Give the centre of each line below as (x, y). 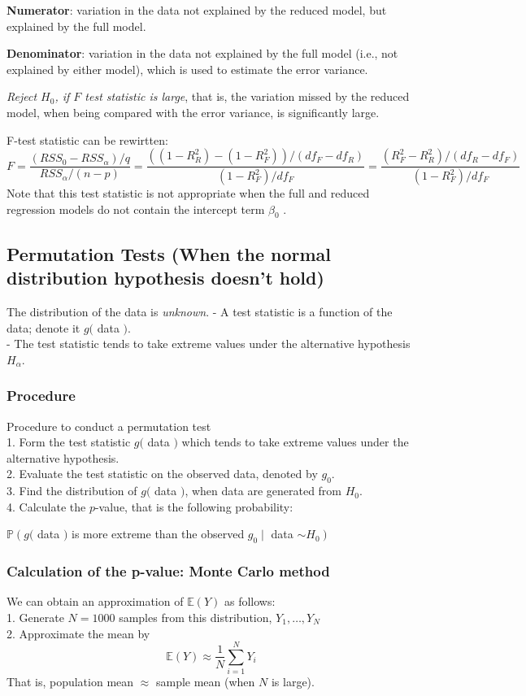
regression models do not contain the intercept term (136, 209)
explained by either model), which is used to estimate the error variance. (187, 69)
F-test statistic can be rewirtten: (87, 139)
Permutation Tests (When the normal (169, 253)
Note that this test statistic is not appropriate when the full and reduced (188, 193)
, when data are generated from (263, 491)
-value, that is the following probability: (194, 506)
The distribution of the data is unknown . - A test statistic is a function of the (200, 312)
